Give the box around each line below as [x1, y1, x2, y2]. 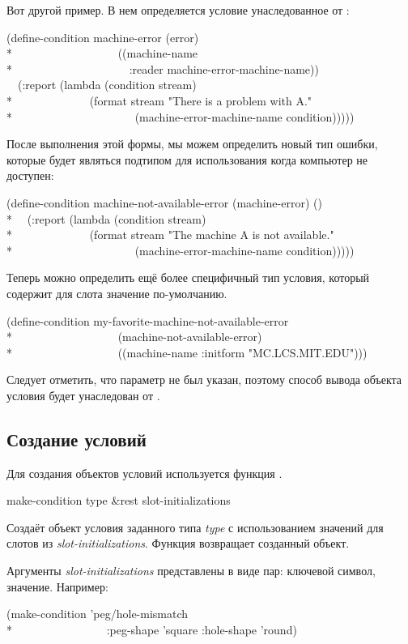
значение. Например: [6, 578, 108, 595]
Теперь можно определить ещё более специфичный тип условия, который [6, 269, 370, 286]
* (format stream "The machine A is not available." [6, 226, 334, 243]
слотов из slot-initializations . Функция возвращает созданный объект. [6, 535, 350, 552]
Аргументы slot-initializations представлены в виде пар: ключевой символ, [6, 562, 376, 579]
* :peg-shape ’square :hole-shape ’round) [6, 621, 297, 638]
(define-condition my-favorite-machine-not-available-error [6, 312, 289, 329]
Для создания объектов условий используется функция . [6, 464, 283, 481]
